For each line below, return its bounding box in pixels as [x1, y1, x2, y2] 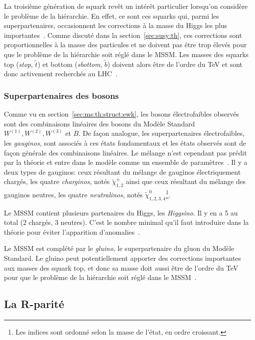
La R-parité [4, 296, 64, 311]
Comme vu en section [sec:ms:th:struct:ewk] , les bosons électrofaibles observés [4, 109, 239, 119]
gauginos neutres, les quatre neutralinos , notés [4, 189, 143, 199]
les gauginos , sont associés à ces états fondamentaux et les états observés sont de [4, 137, 246, 148]
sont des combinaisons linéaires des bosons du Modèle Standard [4, 118, 195, 128]
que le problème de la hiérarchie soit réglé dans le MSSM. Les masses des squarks [4, 49, 249, 59]
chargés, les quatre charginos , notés [4, 176, 110, 186]
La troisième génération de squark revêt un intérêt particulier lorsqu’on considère [4, 1, 248, 11]
